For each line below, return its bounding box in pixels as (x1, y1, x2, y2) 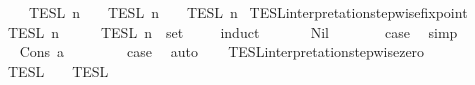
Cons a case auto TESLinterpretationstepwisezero (19, 41, 425, 62)
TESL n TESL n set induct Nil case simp (7, 21, 458, 42)
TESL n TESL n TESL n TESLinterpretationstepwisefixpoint (28, 2, 468, 22)
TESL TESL (7, 60, 109, 81)
